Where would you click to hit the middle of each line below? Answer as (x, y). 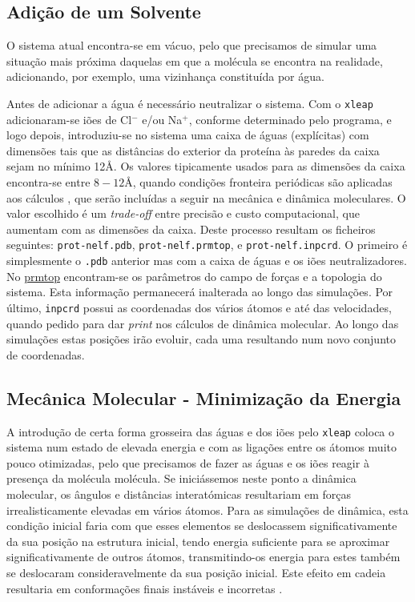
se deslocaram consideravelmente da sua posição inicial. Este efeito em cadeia (196, 572)
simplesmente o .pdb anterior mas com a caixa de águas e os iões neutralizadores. (207, 261)
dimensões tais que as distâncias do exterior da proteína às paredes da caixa (193, 150)
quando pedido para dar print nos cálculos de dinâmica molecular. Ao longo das (203, 323)
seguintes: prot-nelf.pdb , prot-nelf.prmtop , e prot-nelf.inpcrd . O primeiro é (207, 245)
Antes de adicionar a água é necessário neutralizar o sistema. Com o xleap (190, 103)
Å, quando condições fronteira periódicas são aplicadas (258, 182)
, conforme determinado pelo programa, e (290, 119)
